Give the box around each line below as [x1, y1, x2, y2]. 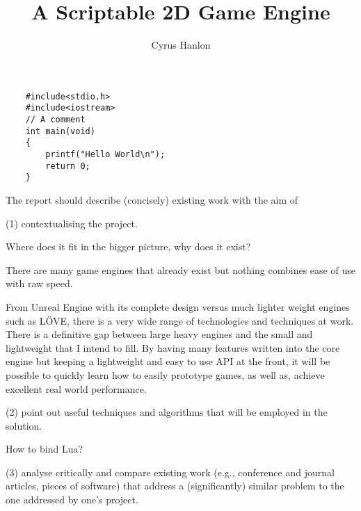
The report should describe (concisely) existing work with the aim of [6, 192, 298, 206]
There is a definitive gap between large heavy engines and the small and [6, 327, 313, 341]
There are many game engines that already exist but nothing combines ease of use [6, 262, 355, 277]
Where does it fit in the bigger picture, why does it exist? [6, 239, 251, 254]
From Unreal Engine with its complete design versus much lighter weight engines [6, 299, 350, 314]
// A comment [25, 115, 86, 125]
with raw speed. [6, 276, 73, 291]
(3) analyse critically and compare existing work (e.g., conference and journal [6, 464, 335, 479]
